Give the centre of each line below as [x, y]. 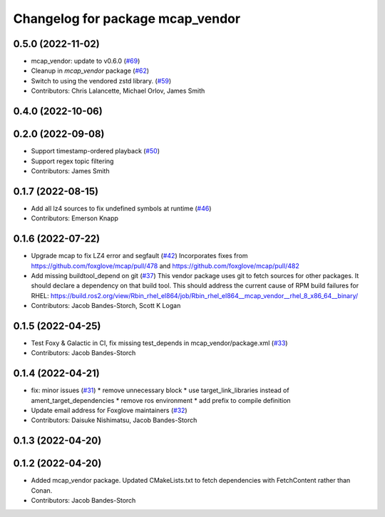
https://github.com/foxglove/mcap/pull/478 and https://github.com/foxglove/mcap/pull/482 [165, 266]
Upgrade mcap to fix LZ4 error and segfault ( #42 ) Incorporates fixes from [139, 256]
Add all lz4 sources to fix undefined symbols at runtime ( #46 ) [121, 208]
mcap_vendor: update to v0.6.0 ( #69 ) [86, 61]
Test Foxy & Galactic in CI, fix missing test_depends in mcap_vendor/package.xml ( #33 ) [159, 343]
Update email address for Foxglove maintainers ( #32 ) [109, 411]
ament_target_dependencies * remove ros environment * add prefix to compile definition [161, 400]
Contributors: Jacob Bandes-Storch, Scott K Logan [106, 306]
